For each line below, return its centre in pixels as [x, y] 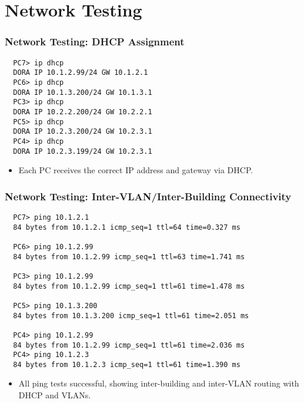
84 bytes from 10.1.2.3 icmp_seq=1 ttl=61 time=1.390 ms [127, 364]
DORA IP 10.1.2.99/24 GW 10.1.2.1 [81, 73]
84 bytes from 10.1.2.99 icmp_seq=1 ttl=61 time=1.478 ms [129, 286]
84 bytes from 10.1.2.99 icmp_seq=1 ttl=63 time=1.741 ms [129, 257]
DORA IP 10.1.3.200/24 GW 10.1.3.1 [83, 92]
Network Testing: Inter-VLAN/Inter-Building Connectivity [148, 196]
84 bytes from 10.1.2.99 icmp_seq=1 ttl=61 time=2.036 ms [129, 345]
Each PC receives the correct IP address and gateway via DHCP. [136, 170]
